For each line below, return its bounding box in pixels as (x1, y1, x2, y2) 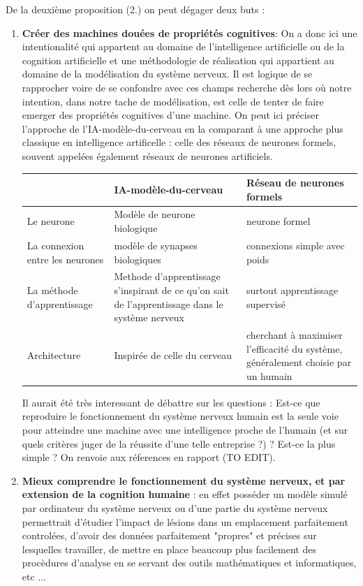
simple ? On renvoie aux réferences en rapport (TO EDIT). (22, 450, 276, 464)
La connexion (27, 237, 84, 252)
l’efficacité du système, (246, 341, 343, 356)
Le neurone (27, 214, 75, 228)
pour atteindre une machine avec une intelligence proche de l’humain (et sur (22, 423, 348, 437)
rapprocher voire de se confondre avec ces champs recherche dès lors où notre (22, 80, 352, 94)
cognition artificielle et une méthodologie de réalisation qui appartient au (22, 52, 334, 67)
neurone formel (246, 214, 311, 228)
